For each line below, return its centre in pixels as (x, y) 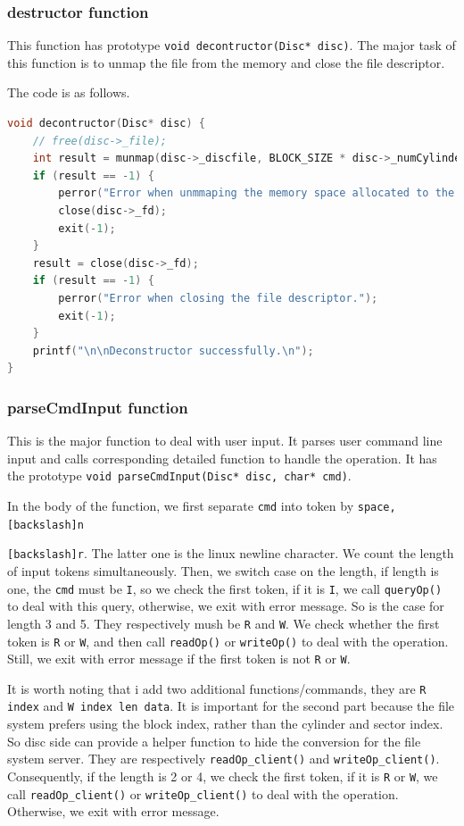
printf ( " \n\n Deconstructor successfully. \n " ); (173, 350)
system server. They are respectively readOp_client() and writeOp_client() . (224, 759)
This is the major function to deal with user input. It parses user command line (225, 441)
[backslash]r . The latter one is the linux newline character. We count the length (231, 553)
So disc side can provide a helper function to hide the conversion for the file (214, 741)
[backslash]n (46, 525)
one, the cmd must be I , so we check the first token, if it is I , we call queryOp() (225, 588)
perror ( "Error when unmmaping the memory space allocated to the (257, 193)
